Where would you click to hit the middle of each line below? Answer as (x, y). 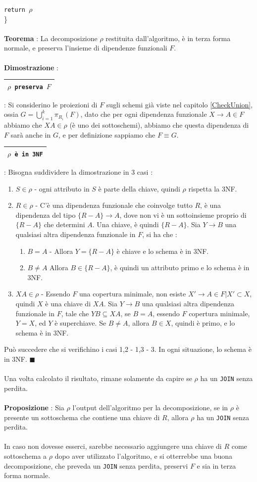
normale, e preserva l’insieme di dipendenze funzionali (86, 48)
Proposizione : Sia (34, 408)
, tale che (75, 313)
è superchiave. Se (80, 323)
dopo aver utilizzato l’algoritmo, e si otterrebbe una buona (144, 456)
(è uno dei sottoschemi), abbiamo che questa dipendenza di (159, 125)
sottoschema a (26, 456)
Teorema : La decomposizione (51, 38)
